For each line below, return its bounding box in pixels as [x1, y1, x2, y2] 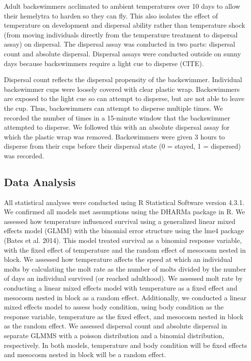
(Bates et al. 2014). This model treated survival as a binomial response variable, [4, 235, 242, 245]
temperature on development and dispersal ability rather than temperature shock [4, 20, 245, 30]
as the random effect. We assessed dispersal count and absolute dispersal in [4, 321, 227, 331]
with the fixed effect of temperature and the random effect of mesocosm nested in [4, 244, 246, 255]
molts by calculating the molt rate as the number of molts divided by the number [4, 263, 246, 274]
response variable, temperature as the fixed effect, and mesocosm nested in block [4, 311, 244, 321]
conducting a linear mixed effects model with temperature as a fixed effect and [4, 283, 237, 293]
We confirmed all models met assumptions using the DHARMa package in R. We [4, 206, 245, 217]
